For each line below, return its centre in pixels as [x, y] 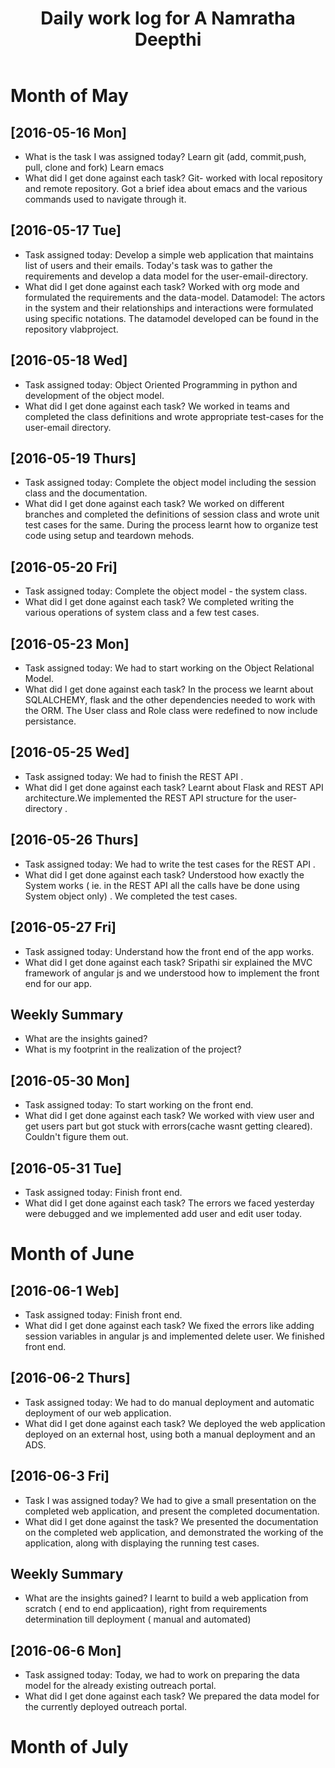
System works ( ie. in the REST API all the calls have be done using [162, 885]
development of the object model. [94, 395]
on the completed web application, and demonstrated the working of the [174, 1532]
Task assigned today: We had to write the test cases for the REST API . [170, 864]
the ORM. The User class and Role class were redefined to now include [171, 711]
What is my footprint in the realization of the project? [133, 1049]
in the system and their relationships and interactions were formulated [169, 308]
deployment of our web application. [98, 1413]
